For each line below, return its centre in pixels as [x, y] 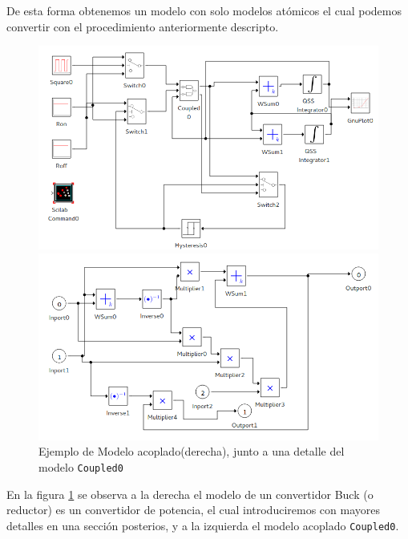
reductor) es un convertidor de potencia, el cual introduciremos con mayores [193, 510]
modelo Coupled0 [81, 466]
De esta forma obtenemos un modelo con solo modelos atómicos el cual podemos [204, 10]
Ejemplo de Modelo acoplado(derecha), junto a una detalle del [192, 451]
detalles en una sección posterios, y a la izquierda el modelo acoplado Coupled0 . [203, 525]
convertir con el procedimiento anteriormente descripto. [143, 26]
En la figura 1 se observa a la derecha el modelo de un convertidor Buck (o [190, 494]
